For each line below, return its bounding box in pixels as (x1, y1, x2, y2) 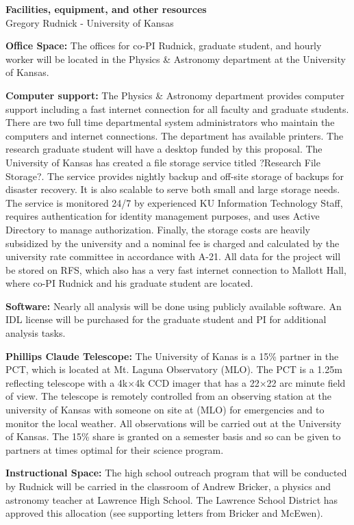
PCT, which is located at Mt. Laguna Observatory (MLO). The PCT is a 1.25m (5, 362, 342, 376)
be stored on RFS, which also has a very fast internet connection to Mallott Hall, (5, 262, 346, 277)
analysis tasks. (5, 326, 66, 340)
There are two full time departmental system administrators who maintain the (5, 115, 335, 129)
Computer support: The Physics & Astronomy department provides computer (5, 88, 344, 102)
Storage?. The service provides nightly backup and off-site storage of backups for (5, 168, 344, 183)
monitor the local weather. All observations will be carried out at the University (5, 415, 342, 430)
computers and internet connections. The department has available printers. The (5, 128, 344, 142)
